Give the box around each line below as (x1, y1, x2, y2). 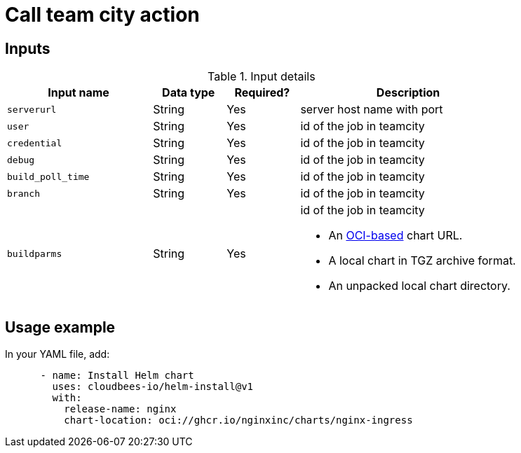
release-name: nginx (64, 403, 177, 415)
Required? (234, 85, 290, 100)
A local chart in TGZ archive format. (328, 253, 516, 268)
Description (376, 85, 440, 100)
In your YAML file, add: (5, 348, 110, 361)
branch (7, 188, 40, 199)
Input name (48, 85, 109, 100)
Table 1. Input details (208, 69, 316, 84)
